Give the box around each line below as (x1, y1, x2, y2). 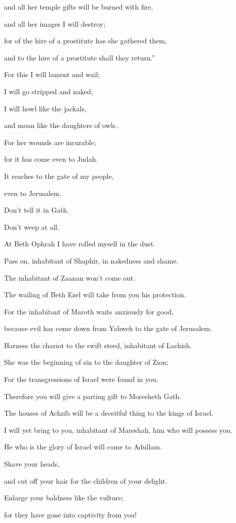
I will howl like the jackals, (4, 103, 87, 113)
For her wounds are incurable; (4, 137, 96, 147)
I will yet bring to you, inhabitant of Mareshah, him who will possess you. (4, 424, 232, 435)
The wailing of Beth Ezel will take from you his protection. (4, 289, 186, 300)
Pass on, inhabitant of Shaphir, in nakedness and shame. (4, 255, 179, 266)
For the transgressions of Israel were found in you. (4, 374, 159, 384)
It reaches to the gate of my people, (4, 170, 114, 181)
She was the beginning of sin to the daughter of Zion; (4, 357, 169, 367)
